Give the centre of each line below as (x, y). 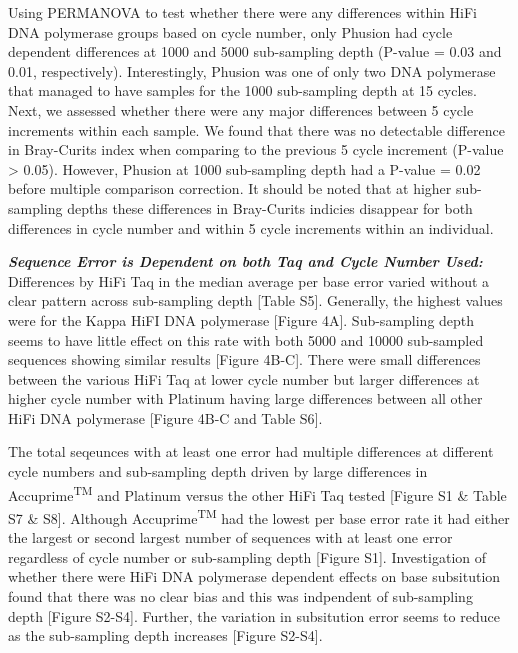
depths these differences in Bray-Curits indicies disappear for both (270, 207)
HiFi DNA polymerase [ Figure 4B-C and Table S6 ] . (165, 417)
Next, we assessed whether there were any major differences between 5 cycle (241, 109)
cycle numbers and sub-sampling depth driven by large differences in (218, 471)
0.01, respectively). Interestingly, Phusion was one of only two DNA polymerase (252, 70)
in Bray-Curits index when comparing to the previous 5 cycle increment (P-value (256, 149)
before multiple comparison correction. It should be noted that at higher (230, 188)
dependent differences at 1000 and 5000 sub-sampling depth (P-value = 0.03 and (255, 51)
